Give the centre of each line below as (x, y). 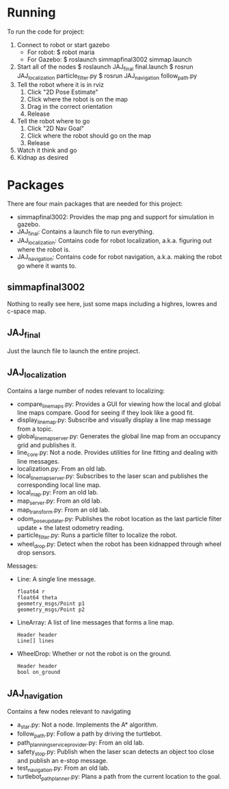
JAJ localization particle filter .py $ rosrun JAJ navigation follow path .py (107, 76)
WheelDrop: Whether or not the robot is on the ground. (94, 654)
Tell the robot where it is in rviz (60, 84)
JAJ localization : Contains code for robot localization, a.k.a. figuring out (114, 241)
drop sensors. (37, 553)
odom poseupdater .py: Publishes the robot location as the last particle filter (119, 520)
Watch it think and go (47, 150)
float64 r (31, 592)
